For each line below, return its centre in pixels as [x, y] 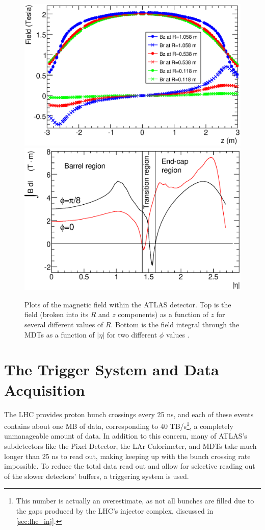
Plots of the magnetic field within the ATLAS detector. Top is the [128, 304]
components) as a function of [163, 314]
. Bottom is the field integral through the [175, 324]
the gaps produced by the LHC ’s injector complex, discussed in [115, 510]
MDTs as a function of [60, 334]
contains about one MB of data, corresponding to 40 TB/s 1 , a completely [119, 425]
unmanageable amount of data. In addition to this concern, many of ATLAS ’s [126, 436]
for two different [132, 334]
